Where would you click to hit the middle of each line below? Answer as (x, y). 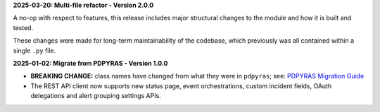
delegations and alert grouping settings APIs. (96, 96)
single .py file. (34, 50)
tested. (23, 27)
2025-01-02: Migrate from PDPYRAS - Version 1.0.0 (90, 63)
